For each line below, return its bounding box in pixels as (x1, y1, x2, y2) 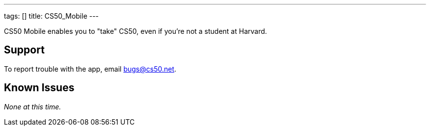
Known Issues (4, 81, 75, 94)
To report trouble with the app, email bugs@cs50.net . (4, 64, 177, 73)
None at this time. (4, 102, 61, 111)
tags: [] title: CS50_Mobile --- (4, 12, 99, 20)
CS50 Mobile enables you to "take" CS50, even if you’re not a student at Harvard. (4, 27, 267, 35)
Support (4, 44, 45, 56)
